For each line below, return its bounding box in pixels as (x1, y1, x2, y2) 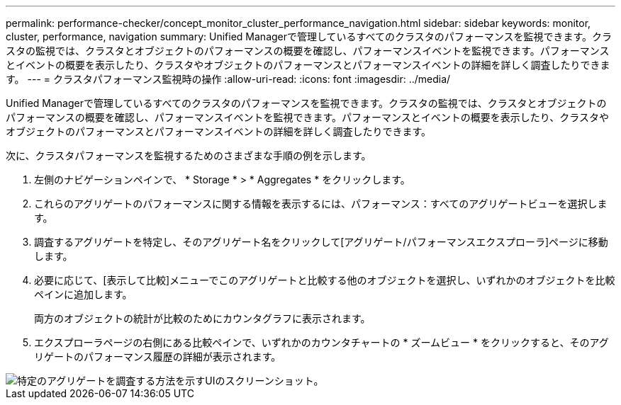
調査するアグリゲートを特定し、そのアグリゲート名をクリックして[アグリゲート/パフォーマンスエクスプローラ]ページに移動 (34, 236, 608, 248)
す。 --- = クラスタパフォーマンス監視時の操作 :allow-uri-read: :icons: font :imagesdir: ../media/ (6, 73, 451, 85)
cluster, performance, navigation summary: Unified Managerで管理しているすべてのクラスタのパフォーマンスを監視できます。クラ (6, 30, 612, 42)
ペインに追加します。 (34, 288, 133, 300)
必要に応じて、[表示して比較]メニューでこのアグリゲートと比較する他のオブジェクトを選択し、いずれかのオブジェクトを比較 (34, 274, 615, 286)
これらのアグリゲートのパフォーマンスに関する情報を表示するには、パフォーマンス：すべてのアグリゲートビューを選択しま (34, 198, 608, 210)
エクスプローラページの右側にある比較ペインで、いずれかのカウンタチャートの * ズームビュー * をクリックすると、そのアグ (34, 336, 609, 348)
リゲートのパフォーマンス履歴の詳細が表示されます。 (34, 350, 281, 363)
